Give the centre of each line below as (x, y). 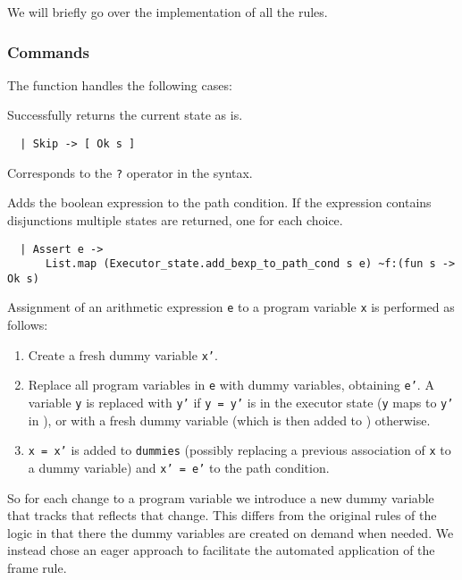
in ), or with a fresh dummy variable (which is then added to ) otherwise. (229, 420)
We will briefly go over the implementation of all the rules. (168, 12)
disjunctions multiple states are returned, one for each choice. (175, 219)
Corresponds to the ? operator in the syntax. (130, 172)
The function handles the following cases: (120, 84)
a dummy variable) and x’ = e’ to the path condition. (179, 467)
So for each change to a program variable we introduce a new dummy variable (221, 497)
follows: (28, 325)
